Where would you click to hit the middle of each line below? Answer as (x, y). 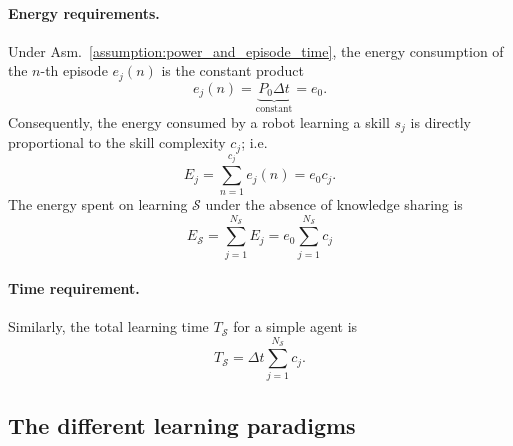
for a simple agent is (295, 326)
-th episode (74, 70)
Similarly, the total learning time (108, 326)
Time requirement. (74, 288)
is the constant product (232, 70)
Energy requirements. (84, 12)
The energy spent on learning (98, 204)
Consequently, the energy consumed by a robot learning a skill (199, 121)
